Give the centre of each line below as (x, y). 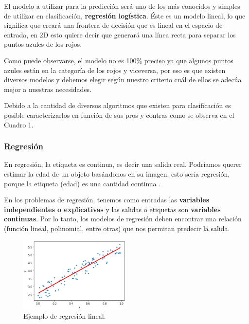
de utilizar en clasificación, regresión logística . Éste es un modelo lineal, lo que (125, 15)
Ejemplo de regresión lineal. (65, 315)
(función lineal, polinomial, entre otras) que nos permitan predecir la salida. (117, 228)
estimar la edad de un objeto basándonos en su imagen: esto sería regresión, (117, 173)
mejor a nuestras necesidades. (48, 89)
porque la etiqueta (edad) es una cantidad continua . (82, 183)
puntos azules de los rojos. (43, 44)
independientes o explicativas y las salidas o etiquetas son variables (112, 209)
